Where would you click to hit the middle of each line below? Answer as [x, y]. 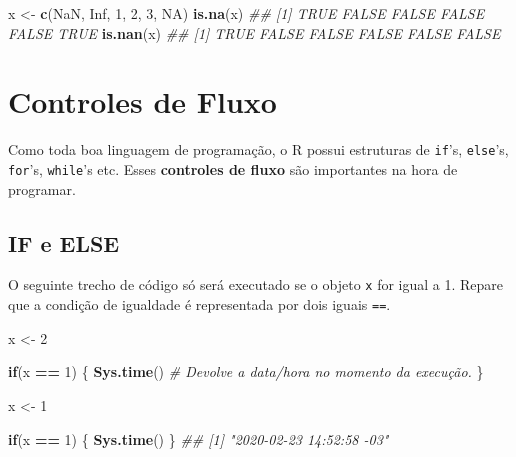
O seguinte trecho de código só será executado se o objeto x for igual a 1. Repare [256, 284]
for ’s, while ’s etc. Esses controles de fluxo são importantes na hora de [233, 168]
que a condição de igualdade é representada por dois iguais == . [199, 304]
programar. [42, 188]
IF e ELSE [64, 242]
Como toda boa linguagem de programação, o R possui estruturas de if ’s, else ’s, [258, 149]
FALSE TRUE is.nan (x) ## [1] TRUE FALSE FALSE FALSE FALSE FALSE [254, 32]
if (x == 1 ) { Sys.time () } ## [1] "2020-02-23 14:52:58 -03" [198, 438]
